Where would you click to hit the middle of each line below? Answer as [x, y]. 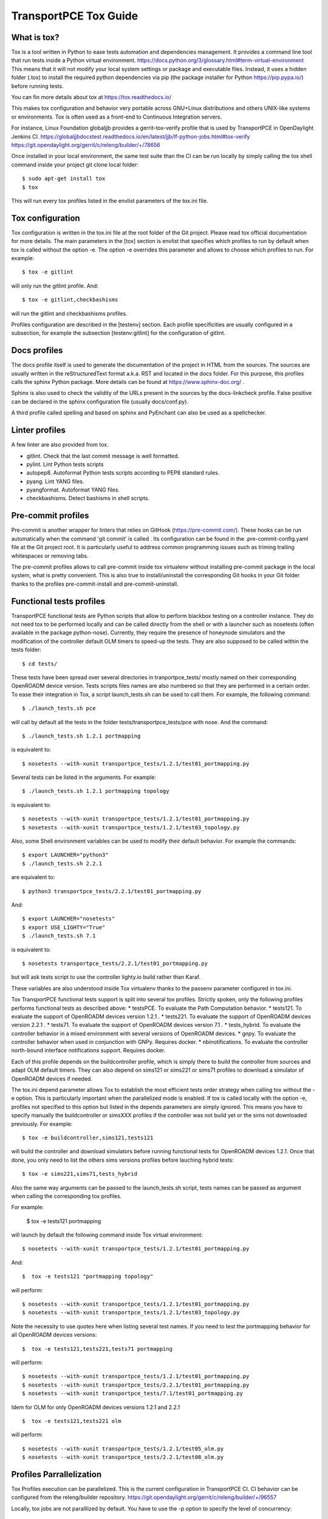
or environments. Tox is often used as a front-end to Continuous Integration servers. [117, 117]
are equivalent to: [33, 877]
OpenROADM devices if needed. [52, 1078]
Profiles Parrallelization [56, 1474]
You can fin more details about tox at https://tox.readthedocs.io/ [91, 97]
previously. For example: [42, 1123]
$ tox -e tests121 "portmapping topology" [88, 1277]
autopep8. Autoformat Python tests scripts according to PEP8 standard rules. [123, 473]
